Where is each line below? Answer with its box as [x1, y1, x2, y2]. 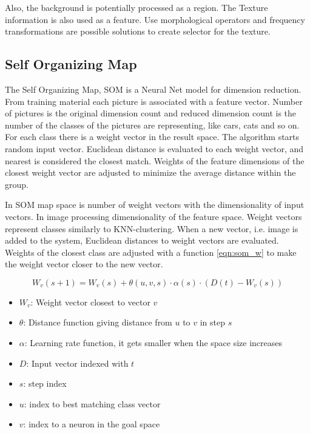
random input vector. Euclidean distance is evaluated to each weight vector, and [5, 142, 304, 155]
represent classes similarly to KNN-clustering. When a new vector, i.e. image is [5, 222, 298, 235]
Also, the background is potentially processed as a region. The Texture [5, 1, 268, 13]
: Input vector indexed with [26, 356, 129, 369]
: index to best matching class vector [24, 397, 161, 410]
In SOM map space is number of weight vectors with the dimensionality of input [5, 198, 305, 211]
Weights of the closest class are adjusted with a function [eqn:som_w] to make [5, 245, 297, 258]
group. [5, 178, 29, 190]
